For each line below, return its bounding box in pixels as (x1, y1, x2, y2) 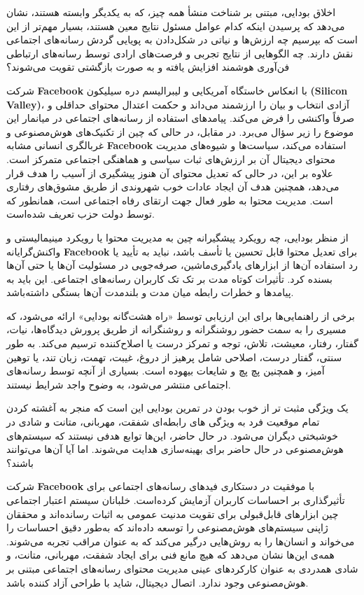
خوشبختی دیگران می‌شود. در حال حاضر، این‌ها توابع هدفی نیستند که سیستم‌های (6, 428, 338, 442)
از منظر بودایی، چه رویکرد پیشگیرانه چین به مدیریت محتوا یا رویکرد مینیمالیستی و (6, 230, 349, 244)
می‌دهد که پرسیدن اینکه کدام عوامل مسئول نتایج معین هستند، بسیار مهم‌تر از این (6, 18, 345, 33)
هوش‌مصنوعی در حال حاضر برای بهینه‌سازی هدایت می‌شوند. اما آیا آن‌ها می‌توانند (6, 442, 344, 456)
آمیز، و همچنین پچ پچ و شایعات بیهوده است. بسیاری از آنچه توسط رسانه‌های (6, 363, 325, 378)
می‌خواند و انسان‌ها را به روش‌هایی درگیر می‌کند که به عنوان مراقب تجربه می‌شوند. (6, 533, 355, 548)
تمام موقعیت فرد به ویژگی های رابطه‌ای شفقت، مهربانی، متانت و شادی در (6, 414, 320, 429)
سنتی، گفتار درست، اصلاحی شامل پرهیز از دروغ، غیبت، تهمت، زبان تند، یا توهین (6, 349, 342, 364)
